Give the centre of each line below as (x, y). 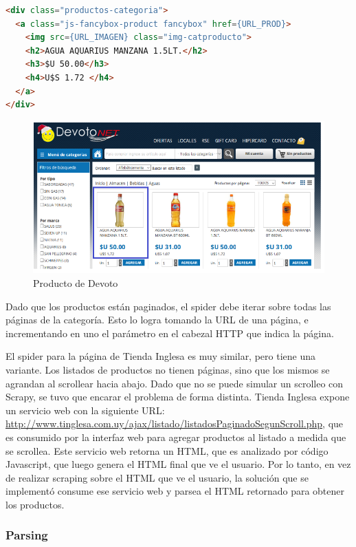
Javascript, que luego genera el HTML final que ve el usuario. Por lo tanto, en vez (178, 464)
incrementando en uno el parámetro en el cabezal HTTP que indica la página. (170, 333)
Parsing (27, 535)
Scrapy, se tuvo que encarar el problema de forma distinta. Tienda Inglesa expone (178, 397)
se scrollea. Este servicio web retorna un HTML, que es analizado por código (167, 450)
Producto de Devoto (76, 283)
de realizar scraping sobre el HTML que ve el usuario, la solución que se (157, 477)
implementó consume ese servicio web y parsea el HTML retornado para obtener (175, 491)
